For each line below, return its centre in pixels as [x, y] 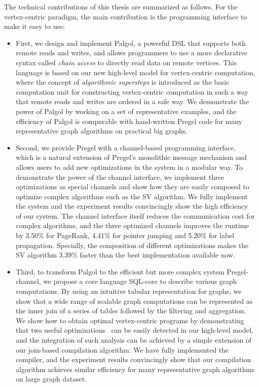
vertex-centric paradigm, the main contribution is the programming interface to [126, 16]
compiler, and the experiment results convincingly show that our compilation [133, 359]
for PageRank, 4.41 [75, 235]
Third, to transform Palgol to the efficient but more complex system [120, 271]
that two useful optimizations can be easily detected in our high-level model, [134, 330]
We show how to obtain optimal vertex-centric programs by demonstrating [130, 320]
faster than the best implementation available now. [157, 255]
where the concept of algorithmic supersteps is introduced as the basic [123, 82]
